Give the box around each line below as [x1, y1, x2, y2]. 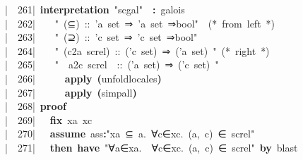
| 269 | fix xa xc [5, 112, 93, 127]
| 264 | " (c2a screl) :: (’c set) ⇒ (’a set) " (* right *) [5, 43, 270, 58]
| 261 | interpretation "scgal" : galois [5, 2, 185, 16]
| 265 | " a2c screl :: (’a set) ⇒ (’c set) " [5, 57, 219, 72]
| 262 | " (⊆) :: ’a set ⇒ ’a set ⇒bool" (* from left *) [5, 16, 275, 30]
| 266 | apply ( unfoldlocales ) [5, 70, 162, 85]
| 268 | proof [5, 99, 66, 113]
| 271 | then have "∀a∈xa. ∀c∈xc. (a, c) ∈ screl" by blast [5, 140, 298, 154]
